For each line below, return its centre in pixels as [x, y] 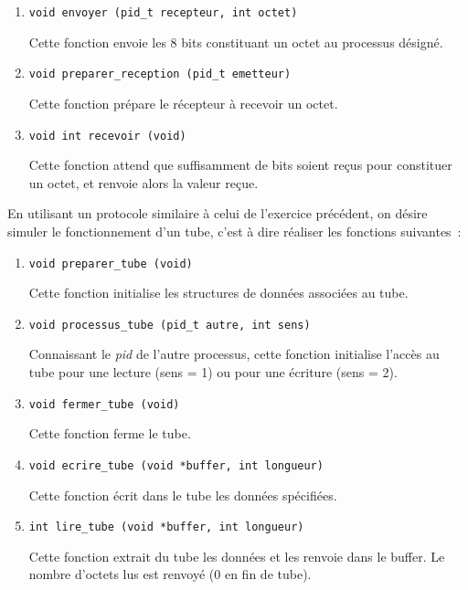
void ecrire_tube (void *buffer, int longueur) [176, 465]
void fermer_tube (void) [104, 404]
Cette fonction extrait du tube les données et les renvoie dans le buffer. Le [237, 556]
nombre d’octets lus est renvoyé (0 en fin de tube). [170, 574]
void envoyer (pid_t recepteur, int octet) [163, 13]
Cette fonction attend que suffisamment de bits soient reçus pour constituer [240, 165]
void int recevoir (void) [107, 136]
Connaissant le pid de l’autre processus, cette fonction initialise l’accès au [234, 354]
